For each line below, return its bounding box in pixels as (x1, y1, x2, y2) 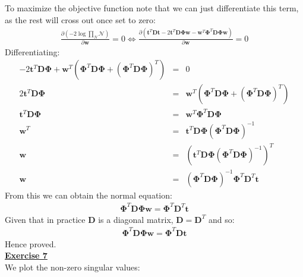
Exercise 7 (5, 249, 48, 262)
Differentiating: (5, 45, 60, 58)
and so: (208, 213, 235, 225)
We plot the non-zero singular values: (5, 261, 140, 273)
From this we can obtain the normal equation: (5, 188, 172, 201)
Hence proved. (5, 237, 56, 250)
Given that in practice (5, 213, 86, 225)
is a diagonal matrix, (98, 213, 173, 225)
